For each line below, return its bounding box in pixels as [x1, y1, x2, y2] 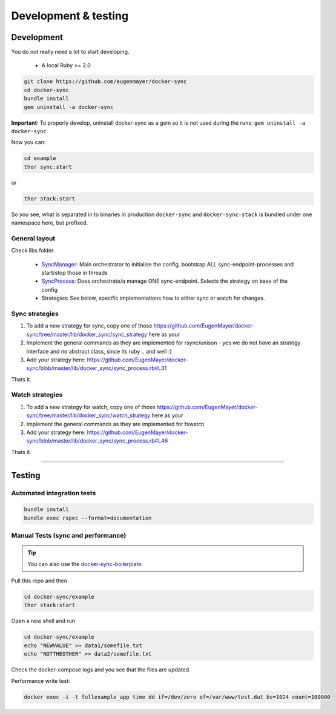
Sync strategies [11, 309, 59, 318]
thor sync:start [24, 163, 73, 170]
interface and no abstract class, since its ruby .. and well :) [26, 348, 172, 355]
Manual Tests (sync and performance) [11, 532, 127, 540]
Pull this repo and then [11, 577, 68, 584]
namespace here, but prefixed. [11, 219, 88, 226]
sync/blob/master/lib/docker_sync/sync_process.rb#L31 [26, 364, 167, 372]
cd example [24, 155, 56, 162]
